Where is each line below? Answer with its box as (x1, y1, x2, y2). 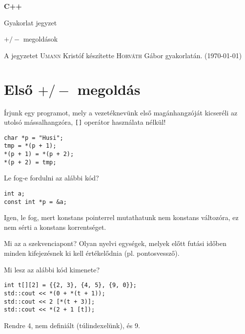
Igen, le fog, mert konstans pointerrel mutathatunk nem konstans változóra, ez (4, 212, 239, 223)
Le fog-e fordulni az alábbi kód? (4, 173, 99, 183)
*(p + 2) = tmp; (4, 158, 57, 166)
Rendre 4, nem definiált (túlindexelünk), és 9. (4, 320, 140, 330)
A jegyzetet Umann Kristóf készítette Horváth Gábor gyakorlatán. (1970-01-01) (4, 50, 242, 60)
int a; (4, 190, 25, 197)
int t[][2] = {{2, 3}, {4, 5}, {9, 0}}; (4, 282, 137, 289)
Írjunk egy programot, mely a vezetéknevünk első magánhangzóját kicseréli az (4, 107, 238, 117)
